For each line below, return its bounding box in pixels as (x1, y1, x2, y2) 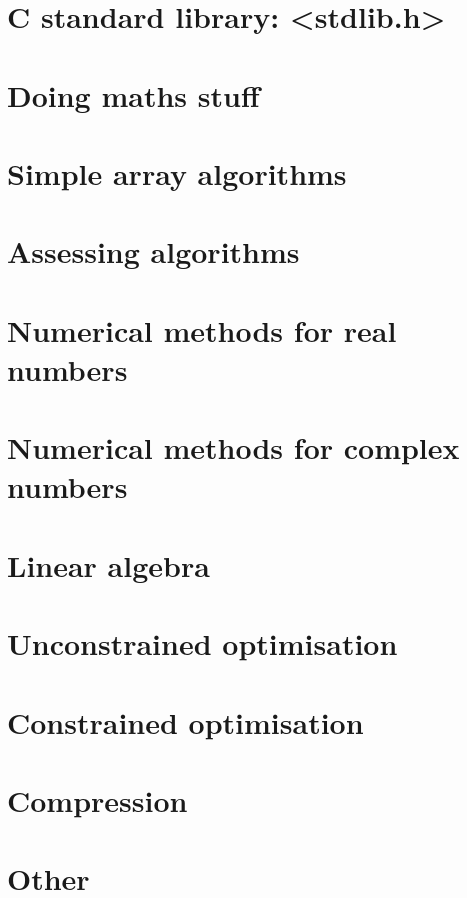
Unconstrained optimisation (7, 623, 398, 664)
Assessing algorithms (7, 231, 300, 272)
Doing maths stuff (7, 74, 260, 115)
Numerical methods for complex (7, 427, 460, 468)
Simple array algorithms (7, 152, 347, 193)
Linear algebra (7, 544, 210, 585)
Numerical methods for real (7, 309, 397, 350)
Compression (7, 779, 188, 820)
